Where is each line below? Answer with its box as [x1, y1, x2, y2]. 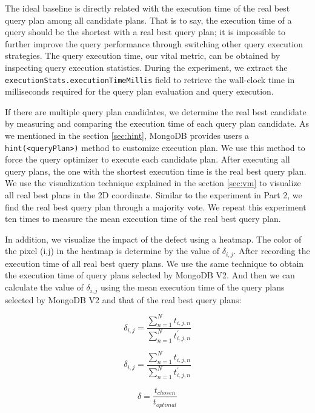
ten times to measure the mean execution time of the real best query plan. [5, 212, 281, 225]
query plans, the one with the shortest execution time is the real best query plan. [5, 164, 307, 177]
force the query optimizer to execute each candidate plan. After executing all [5, 153, 290, 166]
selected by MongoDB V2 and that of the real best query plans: [5, 293, 242, 306]
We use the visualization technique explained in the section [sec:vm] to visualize [5, 176, 301, 189]
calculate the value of [5, 281, 84, 294]
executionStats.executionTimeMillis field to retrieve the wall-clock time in [5, 73, 295, 86]
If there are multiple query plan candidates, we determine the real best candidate [5, 105, 307, 118]
